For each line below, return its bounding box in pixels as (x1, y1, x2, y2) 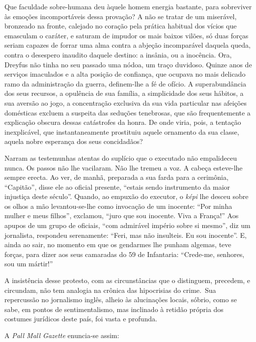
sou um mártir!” (4, 258, 53, 269)
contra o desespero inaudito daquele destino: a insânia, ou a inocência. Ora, (4, 49, 232, 59)
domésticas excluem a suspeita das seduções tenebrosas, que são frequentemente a (4, 107, 251, 117)
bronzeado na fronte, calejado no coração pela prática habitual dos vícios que (4, 21, 237, 31)
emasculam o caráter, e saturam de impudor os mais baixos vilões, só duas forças (4, 30, 249, 40)
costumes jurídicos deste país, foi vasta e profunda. (4, 313, 157, 324)
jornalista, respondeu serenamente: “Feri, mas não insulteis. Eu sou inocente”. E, (4, 229, 247, 240)
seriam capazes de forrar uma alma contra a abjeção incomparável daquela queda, (4, 40, 251, 50)
